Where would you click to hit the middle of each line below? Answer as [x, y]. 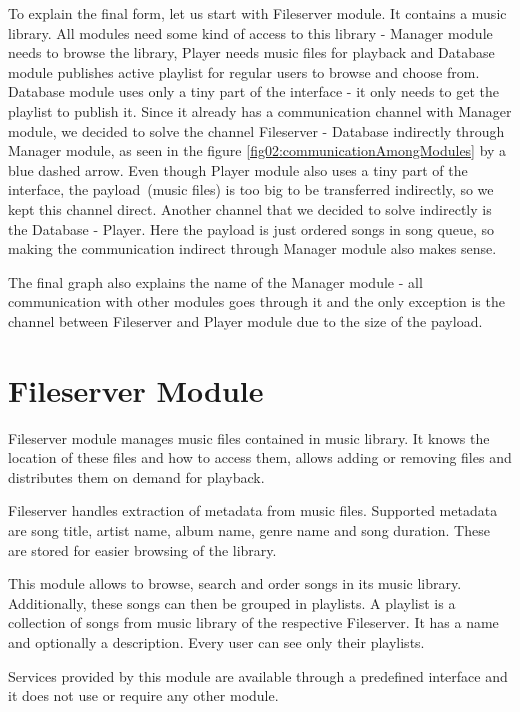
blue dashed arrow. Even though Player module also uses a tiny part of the [238, 169]
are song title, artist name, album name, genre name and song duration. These [249, 530]
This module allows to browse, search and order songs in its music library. [235, 583]
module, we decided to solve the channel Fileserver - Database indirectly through [256, 130]
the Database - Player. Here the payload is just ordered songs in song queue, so [251, 228]
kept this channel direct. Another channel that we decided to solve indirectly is [250, 208]
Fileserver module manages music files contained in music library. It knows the [249, 437]
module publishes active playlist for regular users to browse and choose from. [244, 71]
